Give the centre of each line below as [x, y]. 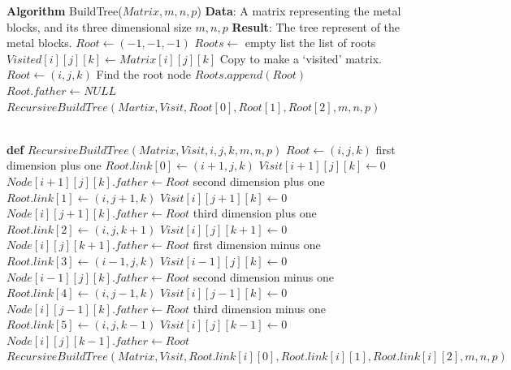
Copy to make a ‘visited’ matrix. [301, 58]
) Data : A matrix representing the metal [299, 11]
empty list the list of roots [310, 43]
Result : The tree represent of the [316, 26]
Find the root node [144, 74]
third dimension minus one [259, 308]
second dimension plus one [259, 181]
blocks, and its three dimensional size [99, 26]
